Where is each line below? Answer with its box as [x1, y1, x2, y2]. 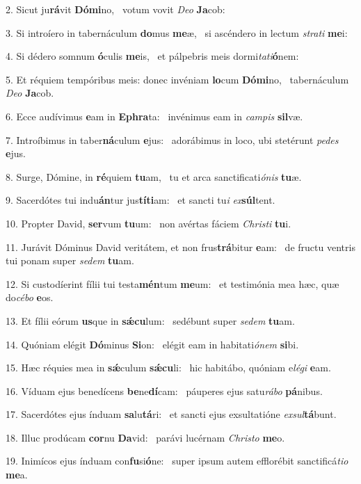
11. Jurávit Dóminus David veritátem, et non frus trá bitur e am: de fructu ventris [6, 239, 355, 254]
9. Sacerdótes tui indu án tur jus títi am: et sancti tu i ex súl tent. [6, 193, 275, 207]
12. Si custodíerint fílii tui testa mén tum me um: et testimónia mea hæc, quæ [6, 276, 339, 291]
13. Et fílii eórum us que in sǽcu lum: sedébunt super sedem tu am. [6, 313, 295, 328]
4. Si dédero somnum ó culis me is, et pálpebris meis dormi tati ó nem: [6, 49, 299, 63]
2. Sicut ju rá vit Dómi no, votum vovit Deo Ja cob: [6, 2, 225, 16]
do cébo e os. [6, 290, 54, 305]
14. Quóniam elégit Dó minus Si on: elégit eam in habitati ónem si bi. [6, 337, 299, 351]
